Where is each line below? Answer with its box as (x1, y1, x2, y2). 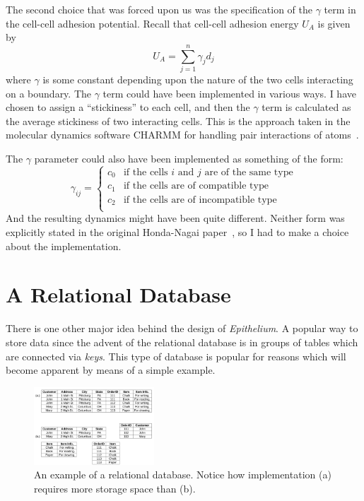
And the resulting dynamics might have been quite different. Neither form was (6, 211, 345, 225)
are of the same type (204, 167, 293, 177)
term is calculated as (262, 100, 351, 114)
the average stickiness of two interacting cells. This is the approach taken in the (6, 113, 351, 128)
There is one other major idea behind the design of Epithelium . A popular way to (6, 321, 358, 336)
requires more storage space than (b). (34, 481, 196, 495)
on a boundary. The (6, 86, 92, 100)
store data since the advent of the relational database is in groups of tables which (6, 334, 358, 349)
